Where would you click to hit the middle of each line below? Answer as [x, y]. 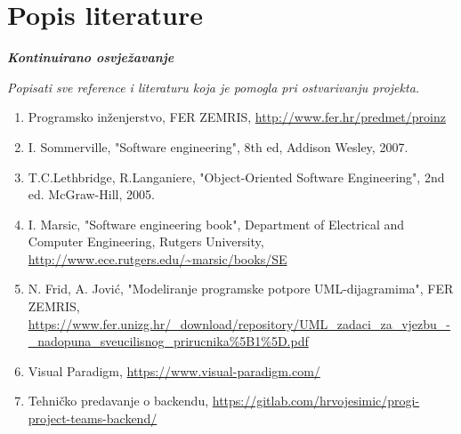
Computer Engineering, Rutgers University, [146, 241]
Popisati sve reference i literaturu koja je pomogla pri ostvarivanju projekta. [214, 87]
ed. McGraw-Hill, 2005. [91, 194]
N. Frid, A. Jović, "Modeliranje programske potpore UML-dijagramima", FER [241, 289]
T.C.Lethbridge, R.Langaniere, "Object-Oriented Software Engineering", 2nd [236, 177]
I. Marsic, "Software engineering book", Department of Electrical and [216, 224]
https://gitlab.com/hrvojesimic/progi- [316, 401]
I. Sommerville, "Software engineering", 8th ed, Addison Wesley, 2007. [218, 146]
